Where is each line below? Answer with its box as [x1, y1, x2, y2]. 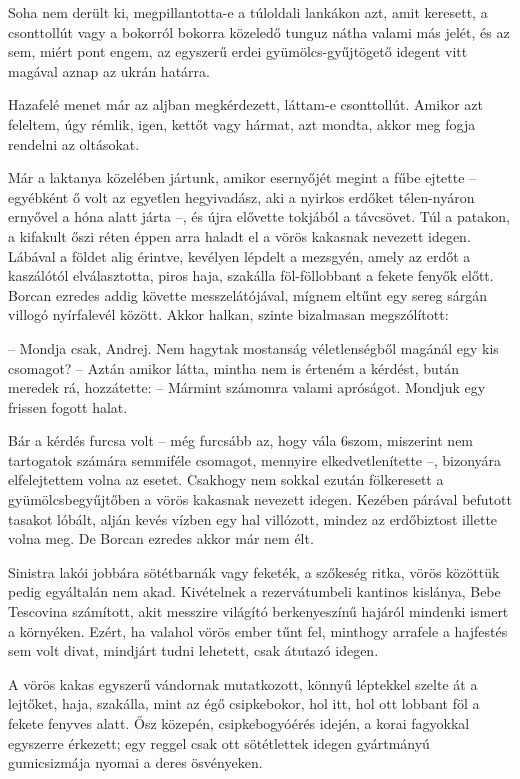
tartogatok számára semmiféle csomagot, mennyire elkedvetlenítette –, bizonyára [8, 449, 502, 470]
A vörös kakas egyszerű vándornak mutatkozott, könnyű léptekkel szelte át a [8, 673, 478, 694]
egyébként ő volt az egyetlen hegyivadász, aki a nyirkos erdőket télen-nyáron [8, 186, 475, 207]
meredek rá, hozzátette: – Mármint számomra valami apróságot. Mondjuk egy [8, 377, 486, 398]
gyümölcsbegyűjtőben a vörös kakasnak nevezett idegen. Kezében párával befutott [8, 489, 512, 510]
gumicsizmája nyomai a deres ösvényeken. [8, 752, 263, 773]
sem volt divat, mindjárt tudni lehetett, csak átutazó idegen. [8, 640, 379, 661]
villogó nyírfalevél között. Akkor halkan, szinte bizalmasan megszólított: [8, 304, 449, 325]
